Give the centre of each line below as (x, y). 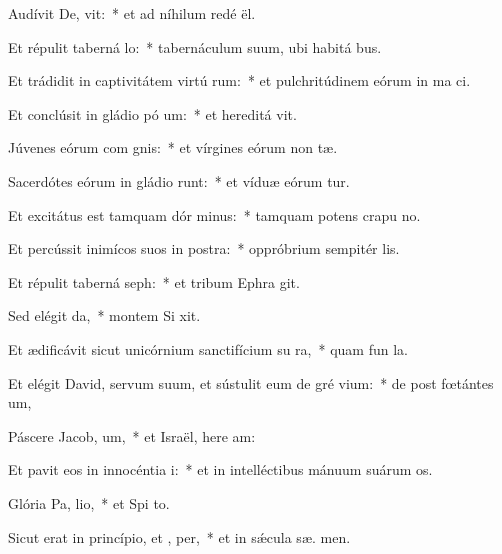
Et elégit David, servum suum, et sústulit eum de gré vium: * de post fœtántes (251, 382)
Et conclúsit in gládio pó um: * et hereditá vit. (152, 113)
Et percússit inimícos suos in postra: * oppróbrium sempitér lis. (204, 248)
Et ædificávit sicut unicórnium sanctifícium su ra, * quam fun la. (208, 348)
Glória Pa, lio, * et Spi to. (89, 502)
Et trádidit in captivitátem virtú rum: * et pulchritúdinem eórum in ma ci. (239, 80)
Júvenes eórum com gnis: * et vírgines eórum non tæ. (173, 147)
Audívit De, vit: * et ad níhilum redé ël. (132, 13)
